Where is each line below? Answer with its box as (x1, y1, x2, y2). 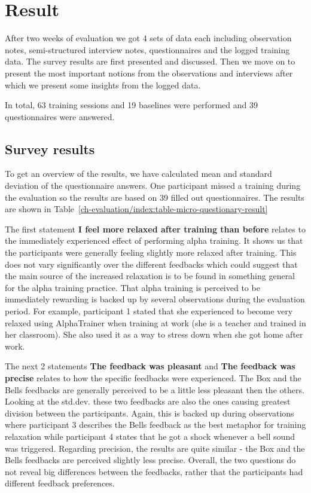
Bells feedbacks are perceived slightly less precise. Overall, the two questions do (5, 454, 296, 466)
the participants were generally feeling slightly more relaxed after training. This (5, 246, 297, 259)
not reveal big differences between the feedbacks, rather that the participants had (5, 465, 303, 477)
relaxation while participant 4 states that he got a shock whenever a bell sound (5, 430, 295, 442)
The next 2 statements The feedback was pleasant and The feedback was (5, 360, 295, 372)
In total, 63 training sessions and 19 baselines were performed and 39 (5, 99, 258, 111)
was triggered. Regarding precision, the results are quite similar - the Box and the (5, 442, 305, 454)
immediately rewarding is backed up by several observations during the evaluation (5, 293, 305, 305)
